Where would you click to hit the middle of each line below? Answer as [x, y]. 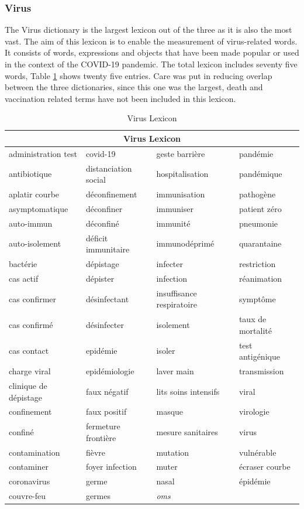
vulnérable [258, 452]
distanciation [109, 168]
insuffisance [177, 293]
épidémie [255, 481]
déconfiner [104, 208]
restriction [257, 264]
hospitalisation [182, 174]
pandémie [256, 153]
